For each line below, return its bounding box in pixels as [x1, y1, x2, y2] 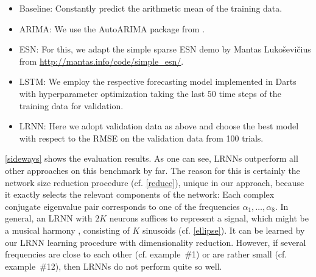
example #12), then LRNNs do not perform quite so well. [5, 259, 222, 272]
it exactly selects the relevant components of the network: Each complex [5, 188, 275, 201]
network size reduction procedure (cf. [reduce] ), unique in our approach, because [5, 176, 304, 189]
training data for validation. [19, 99, 124, 112]
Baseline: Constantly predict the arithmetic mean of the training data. [19, 2, 283, 14]
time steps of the [219, 87, 281, 99]
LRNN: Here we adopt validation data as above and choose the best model [19, 120, 299, 132]
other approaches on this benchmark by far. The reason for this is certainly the [5, 164, 300, 176]
